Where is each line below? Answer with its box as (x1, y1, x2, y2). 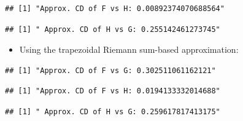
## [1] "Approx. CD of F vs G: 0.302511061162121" (5, 66, 216, 75)
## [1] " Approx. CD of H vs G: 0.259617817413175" (5, 107, 220, 116)
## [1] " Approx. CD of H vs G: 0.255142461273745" (5, 25, 220, 34)
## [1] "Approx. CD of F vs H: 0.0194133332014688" (5, 87, 220, 96)
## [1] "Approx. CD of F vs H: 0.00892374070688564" (5, 4, 225, 13)
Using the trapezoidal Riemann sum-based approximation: (19, 43, 239, 56)
